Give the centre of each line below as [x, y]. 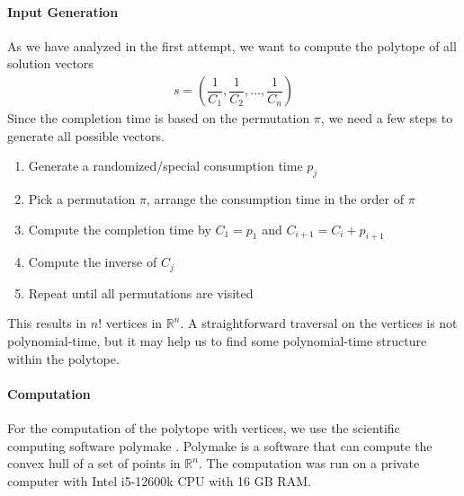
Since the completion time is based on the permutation [159, 118]
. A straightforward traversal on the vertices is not [319, 323]
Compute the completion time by [120, 229]
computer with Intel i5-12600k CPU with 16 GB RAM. [159, 480]
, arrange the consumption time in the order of [275, 199]
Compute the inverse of [93, 262]
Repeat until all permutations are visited [141, 292]
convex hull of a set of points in [94, 463]
